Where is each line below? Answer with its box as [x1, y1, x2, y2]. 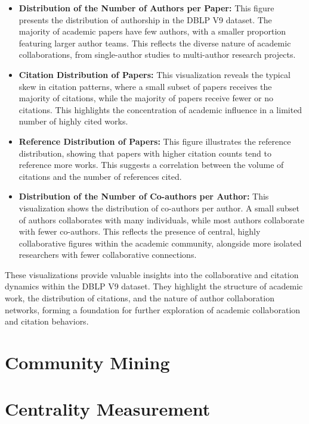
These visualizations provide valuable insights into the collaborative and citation [5, 268, 299, 280]
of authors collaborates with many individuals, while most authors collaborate [18, 213, 304, 226]
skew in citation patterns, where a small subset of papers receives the [18, 80, 272, 92]
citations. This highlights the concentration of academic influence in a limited [18, 103, 302, 116]
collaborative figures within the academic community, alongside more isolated [18, 236, 302, 249]
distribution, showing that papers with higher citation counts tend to [18, 146, 272, 159]
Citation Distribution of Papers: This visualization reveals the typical [18, 68, 291, 80]
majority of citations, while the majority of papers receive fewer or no [18, 92, 274, 104]
